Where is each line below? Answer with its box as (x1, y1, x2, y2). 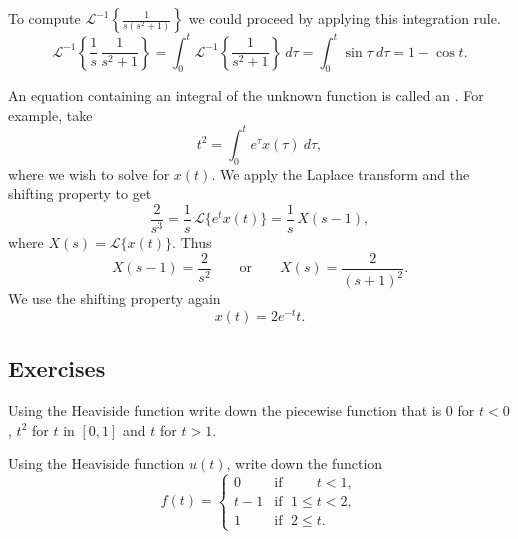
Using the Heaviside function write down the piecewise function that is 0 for (8, 399, 475, 420)
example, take (8, 104, 93, 125)
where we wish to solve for (8, 163, 170, 184)
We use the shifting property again (8, 288, 221, 309)
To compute (8, 8, 81, 28)
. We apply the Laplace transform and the (211, 163, 470, 184)
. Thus (172, 232, 212, 253)
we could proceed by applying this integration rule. (188, 8, 501, 28)
